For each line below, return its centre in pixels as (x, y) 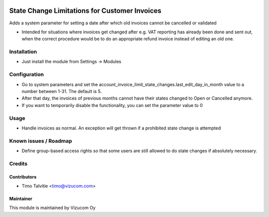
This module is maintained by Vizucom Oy (52, 208)
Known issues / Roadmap (41, 141)
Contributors (23, 177)
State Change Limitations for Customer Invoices (85, 11)
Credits (18, 163)
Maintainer (21, 199)
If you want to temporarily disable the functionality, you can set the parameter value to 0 (112, 105)
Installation (23, 52)
